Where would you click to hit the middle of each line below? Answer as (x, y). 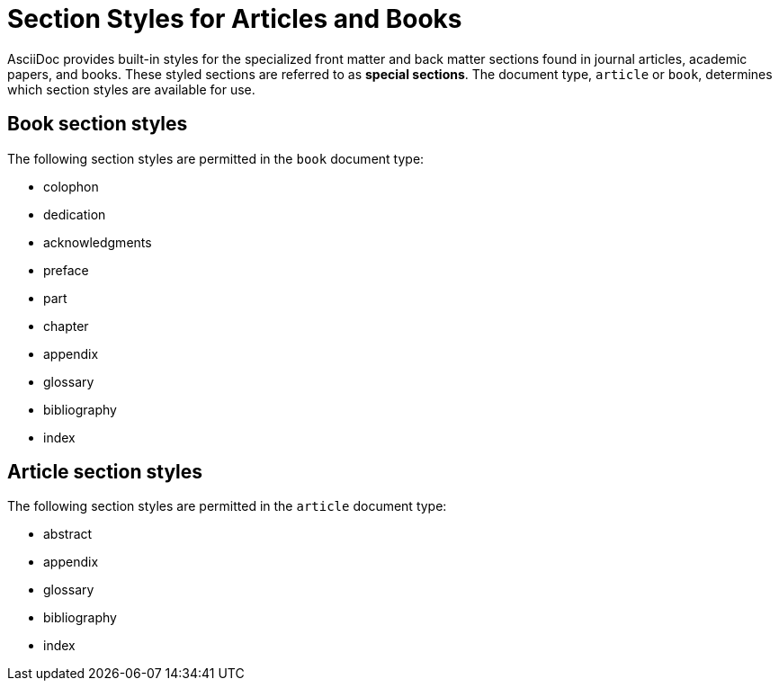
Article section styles (105, 472)
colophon (71, 186)
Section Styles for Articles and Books (235, 19)
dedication (75, 214)
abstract (68, 534)
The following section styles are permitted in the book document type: (216, 158)
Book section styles (98, 124)
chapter (66, 326)
